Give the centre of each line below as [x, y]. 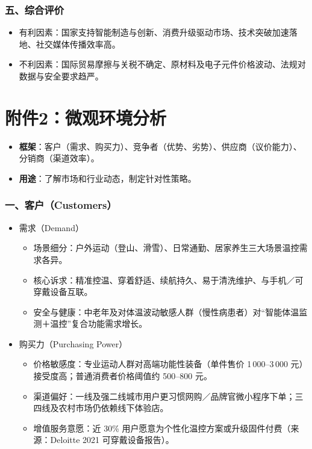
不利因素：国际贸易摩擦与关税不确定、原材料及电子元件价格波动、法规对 [162, 64]
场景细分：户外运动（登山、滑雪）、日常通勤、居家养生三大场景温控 [166, 248]
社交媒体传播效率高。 [78, 44]
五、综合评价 [35, 9]
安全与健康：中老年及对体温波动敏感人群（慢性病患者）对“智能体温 [166, 311]
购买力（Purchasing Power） [73, 343]
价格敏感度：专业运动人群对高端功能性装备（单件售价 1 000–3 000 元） [170, 364]
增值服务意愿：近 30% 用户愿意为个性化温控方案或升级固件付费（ [162, 428]
